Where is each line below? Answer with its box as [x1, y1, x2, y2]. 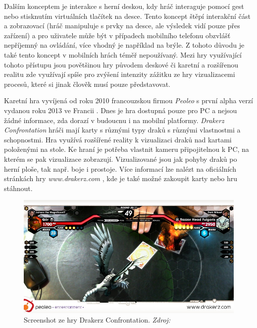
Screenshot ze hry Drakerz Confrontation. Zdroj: [24, 315, 171, 325]
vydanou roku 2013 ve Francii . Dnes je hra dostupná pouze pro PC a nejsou [4, 105, 237, 115]
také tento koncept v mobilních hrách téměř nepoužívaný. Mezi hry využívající [4, 49, 242, 60]
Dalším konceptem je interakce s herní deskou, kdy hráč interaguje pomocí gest [4, 1, 244, 11]
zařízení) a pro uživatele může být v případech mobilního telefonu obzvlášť [4, 30, 231, 40]
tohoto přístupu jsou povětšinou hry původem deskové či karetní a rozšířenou [4, 59, 239, 69]
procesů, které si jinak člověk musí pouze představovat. [4, 78, 171, 89]
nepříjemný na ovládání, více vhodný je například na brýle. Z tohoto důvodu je [4, 40, 245, 50]
